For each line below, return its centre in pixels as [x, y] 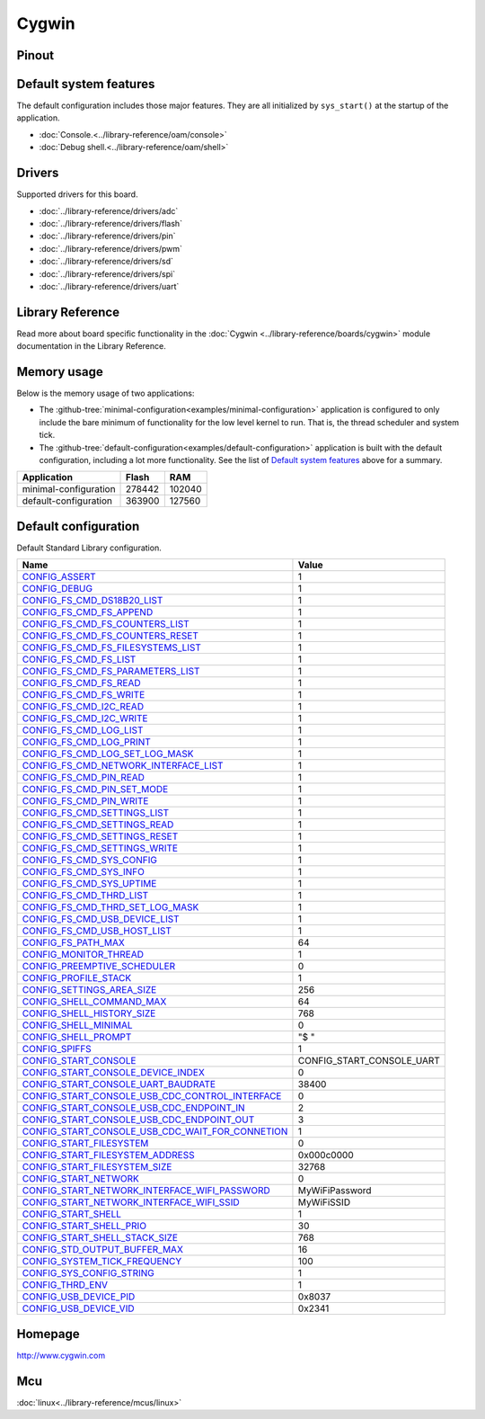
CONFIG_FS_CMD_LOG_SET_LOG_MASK [108, 754]
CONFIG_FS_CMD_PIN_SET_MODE [95, 790]
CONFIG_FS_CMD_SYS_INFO [84, 872]
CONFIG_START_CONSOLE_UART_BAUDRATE [119, 1084]
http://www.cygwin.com [61, 1355]
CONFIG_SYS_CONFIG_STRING [88, 1273]
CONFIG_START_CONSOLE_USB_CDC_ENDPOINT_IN [134, 1108]
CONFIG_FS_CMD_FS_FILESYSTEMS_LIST [112, 647]
